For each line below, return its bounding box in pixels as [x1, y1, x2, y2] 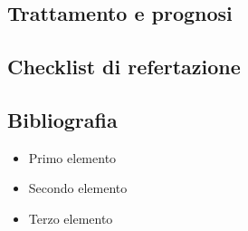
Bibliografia [7, 105, 118, 133]
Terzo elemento [28, 208, 113, 227]
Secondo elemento [28, 178, 128, 197]
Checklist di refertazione [7, 53, 241, 81]
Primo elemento [28, 148, 117, 167]
